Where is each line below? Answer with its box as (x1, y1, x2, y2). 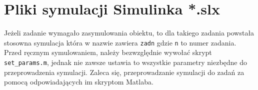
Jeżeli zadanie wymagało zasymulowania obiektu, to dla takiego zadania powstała (4, 27, 254, 38)
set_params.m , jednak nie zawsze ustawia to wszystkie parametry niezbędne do (4, 56, 247, 67)
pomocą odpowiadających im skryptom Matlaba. (4, 76, 153, 87)
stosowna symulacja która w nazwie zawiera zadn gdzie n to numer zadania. (4, 37, 236, 47)
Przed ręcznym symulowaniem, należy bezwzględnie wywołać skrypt (4, 47, 212, 57)
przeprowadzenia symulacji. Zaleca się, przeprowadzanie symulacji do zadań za (4, 66, 244, 77)
